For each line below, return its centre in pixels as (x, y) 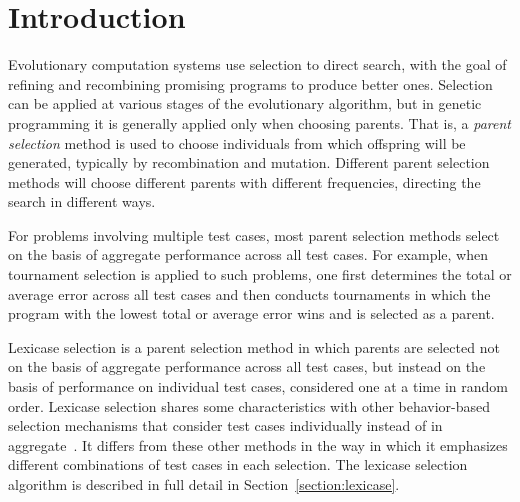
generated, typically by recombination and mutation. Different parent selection (249, 162)
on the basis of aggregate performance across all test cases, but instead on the (247, 366)
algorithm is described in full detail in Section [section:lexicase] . (204, 484)
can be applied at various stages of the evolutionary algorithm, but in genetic (245, 103)
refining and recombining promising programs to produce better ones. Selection (250, 83)
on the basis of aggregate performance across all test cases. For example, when (248, 254)
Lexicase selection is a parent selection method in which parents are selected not (254, 346)
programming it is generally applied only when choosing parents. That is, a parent (259, 122)
